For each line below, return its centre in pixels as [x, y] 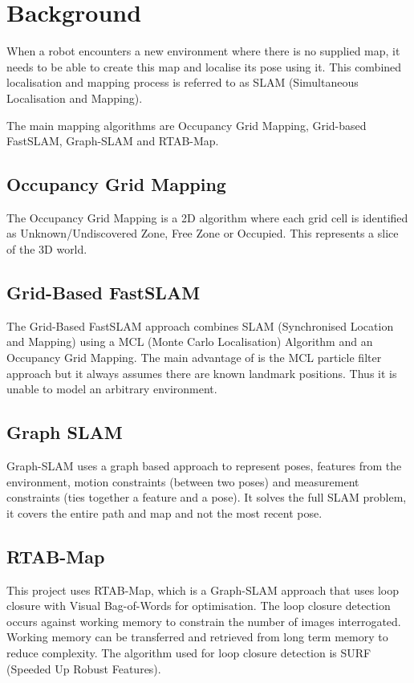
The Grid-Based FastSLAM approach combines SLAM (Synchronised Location [200, 325]
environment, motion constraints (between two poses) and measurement [183, 481]
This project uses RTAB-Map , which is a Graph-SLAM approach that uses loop [203, 589]
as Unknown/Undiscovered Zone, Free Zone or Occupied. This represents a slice [203, 233]
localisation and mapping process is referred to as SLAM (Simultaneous [183, 82]
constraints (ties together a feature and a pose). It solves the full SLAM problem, [207, 497]
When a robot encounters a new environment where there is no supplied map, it [203, 51]
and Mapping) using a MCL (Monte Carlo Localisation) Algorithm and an [190, 341]
